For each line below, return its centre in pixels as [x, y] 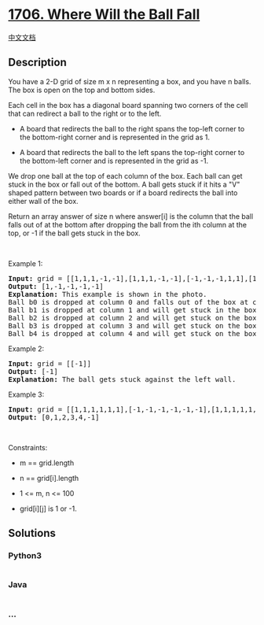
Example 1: [26, 263]
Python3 [25, 556]
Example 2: [26, 349]
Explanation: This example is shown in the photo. [108, 294]
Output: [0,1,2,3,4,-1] [54, 417]
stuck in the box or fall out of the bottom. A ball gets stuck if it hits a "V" [124, 184]
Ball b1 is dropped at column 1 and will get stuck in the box [132, 310]
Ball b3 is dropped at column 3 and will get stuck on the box [132, 325]
